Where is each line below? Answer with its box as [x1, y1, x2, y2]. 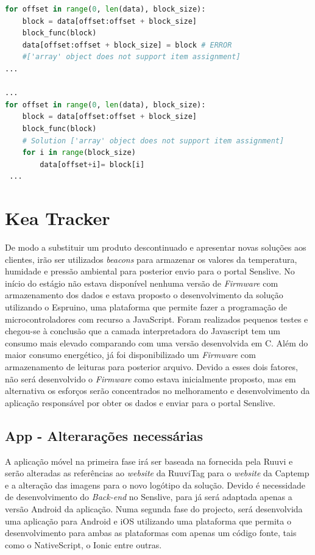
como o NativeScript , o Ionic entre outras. [5, 538, 162, 551]
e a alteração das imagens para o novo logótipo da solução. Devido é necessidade [5, 478, 305, 491]
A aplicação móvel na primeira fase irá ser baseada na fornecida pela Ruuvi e [5, 454, 293, 467]
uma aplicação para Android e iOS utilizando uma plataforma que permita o [5, 514, 291, 527]
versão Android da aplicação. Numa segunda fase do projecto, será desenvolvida [5, 502, 303, 515]
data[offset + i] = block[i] [40, 160, 145, 169]
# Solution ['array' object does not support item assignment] [22, 136, 285, 145]
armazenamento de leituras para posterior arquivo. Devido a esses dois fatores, [5, 360, 298, 373]
